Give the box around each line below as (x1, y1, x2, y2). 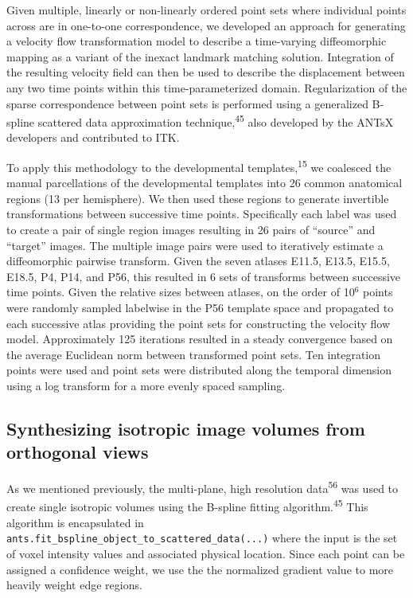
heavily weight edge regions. (6, 577, 142, 593)
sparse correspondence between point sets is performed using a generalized (6, 95, 368, 111)
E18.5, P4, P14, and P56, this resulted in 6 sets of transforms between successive (6, 268, 401, 284)
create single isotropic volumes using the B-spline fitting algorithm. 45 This (6, 496, 368, 515)
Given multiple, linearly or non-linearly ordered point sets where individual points (6, 2, 407, 18)
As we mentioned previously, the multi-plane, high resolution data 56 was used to (6, 478, 399, 496)
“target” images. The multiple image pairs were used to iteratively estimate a (6, 236, 384, 253)
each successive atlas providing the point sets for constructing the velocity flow (6, 315, 391, 331)
